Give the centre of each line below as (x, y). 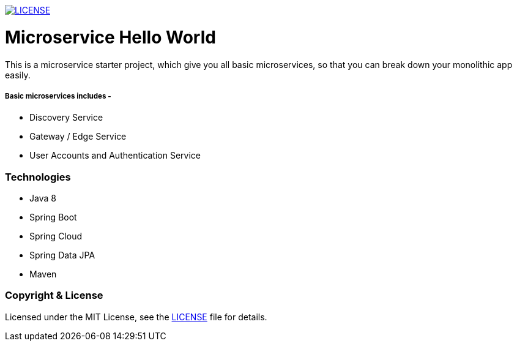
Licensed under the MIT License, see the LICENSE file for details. (136, 317)
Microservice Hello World (110, 37)
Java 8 (43, 198)
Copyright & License (54, 295)
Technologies (38, 177)
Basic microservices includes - (58, 96)
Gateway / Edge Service (78, 137)
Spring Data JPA (62, 255)
